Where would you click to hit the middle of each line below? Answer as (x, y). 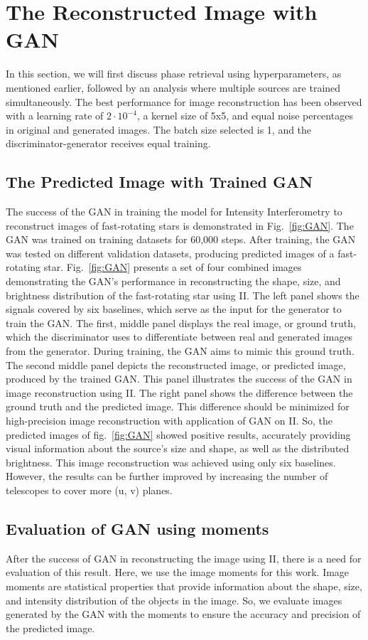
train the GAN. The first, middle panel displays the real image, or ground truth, (181, 322)
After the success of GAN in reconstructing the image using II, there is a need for (184, 558)
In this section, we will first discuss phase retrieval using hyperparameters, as (174, 74)
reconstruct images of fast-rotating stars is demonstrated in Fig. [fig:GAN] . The (180, 225)
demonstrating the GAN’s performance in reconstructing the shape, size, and (173, 281)
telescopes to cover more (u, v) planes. (89, 490)
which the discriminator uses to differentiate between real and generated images (179, 337)
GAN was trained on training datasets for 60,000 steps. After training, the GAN (181, 239)
